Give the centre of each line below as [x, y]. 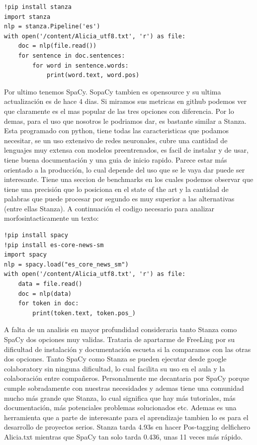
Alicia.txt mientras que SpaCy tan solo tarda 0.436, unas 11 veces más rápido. [123, 436]
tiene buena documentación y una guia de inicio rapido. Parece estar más [116, 159]
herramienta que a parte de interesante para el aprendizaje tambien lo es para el [126, 417]
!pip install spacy [36, 235]
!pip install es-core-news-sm [54, 245]
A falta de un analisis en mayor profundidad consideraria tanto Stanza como [121, 329]
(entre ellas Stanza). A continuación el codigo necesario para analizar [109, 208]
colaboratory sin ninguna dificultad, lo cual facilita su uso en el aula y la [115, 368]
